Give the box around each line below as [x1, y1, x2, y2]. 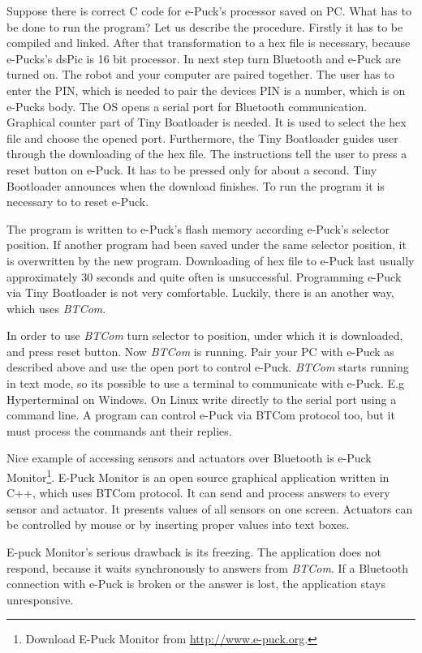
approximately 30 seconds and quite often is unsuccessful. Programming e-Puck [6, 268, 402, 285]
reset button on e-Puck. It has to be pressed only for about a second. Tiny [6, 161, 377, 178]
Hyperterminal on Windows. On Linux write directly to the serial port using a [6, 390, 397, 407]
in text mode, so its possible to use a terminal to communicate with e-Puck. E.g [6, 375, 404, 392]
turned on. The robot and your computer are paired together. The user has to [6, 66, 394, 83]
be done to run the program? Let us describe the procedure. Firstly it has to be [6, 18, 403, 35]
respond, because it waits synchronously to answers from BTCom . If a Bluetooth [6, 559, 409, 576]
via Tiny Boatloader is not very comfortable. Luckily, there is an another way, [6, 284, 394, 301]
